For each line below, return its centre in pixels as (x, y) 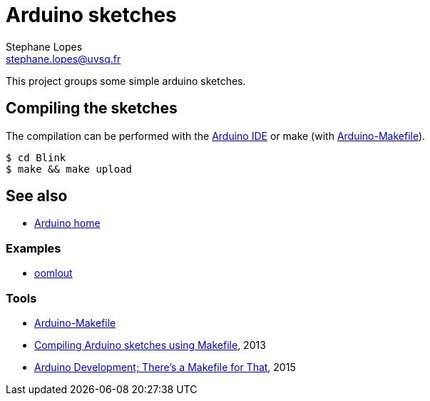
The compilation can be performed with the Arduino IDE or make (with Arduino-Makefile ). (216, 136)
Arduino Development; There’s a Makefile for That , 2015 (165, 367)
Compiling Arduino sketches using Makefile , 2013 (150, 345)
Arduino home (67, 223)
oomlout (53, 273)
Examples (34, 248)
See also (37, 196)
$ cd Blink (36, 157)
